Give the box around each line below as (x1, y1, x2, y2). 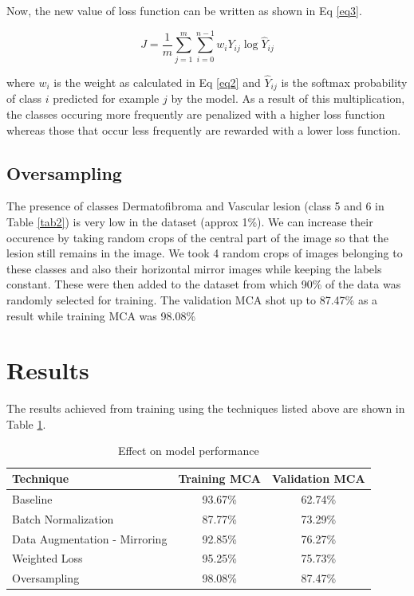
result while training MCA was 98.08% (6, 307, 196, 323)
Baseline (12, 490, 53, 507)
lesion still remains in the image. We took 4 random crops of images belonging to (6, 245, 403, 261)
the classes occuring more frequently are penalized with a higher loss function (6, 105, 385, 122)
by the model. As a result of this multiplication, (171, 90, 405, 107)
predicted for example (53, 90, 160, 107)
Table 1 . (6, 415, 46, 432)
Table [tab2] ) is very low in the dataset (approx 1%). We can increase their (6, 213, 373, 229)
